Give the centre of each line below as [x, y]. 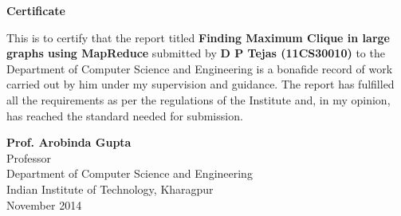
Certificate [36, 10]
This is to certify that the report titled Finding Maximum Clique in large [198, 37]
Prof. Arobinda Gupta [69, 142]
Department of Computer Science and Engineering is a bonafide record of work [200, 68]
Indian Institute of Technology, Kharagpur [110, 189]
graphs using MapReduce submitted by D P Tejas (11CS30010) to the [196, 53]
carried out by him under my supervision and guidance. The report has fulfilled [200, 84]
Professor [29, 157]
